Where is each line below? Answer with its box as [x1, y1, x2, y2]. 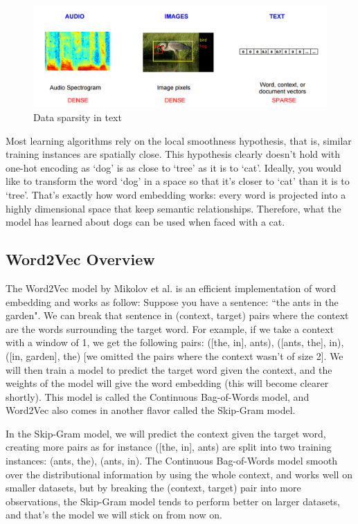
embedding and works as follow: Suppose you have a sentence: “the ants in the [6, 294, 339, 309]
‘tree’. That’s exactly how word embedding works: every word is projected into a [6, 187, 346, 201]
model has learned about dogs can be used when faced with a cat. [6, 215, 285, 229]
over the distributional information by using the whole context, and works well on [6, 467, 352, 481]
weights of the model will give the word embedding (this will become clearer [6, 376, 329, 390]
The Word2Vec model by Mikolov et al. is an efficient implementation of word [6, 280, 336, 295]
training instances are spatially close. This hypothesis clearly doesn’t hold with [6, 147, 340, 161]
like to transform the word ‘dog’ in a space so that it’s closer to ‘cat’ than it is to [6, 174, 350, 188]
